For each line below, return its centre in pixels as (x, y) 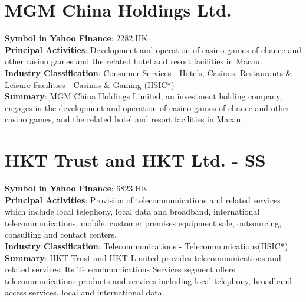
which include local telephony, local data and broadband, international (132, 211)
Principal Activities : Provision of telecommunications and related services (143, 199)
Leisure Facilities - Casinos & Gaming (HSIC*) (90, 84)
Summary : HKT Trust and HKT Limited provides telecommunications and (143, 257)
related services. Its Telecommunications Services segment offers (120, 269)
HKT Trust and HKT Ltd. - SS (135, 160)
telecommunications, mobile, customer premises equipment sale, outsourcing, (143, 223)
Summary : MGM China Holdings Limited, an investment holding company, (144, 96)
